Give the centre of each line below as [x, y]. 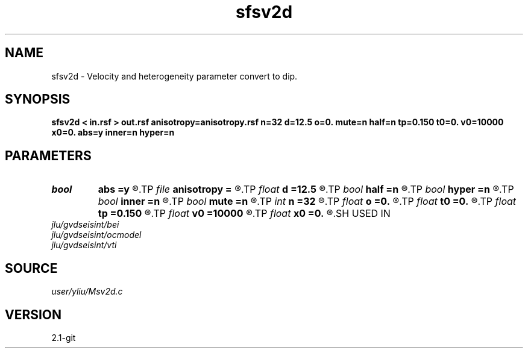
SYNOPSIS [38, 99]
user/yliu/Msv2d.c [87, 292]
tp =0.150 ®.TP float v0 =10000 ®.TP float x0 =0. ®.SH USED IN [244, 214]
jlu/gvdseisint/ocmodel [96, 235]
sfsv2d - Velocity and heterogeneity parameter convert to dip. [174, 76]
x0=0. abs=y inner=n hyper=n [113, 133]
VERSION [33, 314]
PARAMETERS [48, 155]
